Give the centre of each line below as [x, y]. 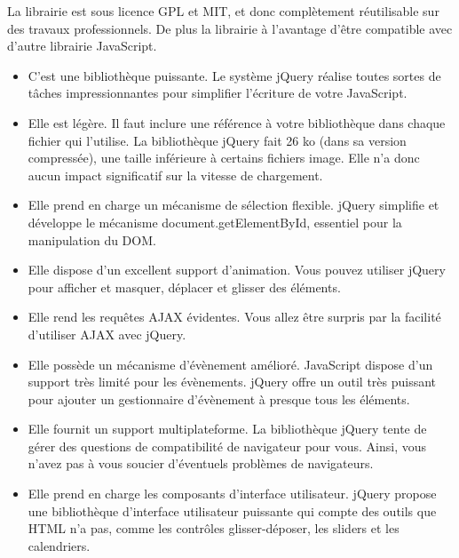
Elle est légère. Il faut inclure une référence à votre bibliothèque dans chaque [237, 122]
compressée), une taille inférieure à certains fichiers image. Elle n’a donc [224, 158]
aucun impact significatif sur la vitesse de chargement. [175, 175]
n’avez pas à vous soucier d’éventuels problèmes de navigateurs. [201, 463]
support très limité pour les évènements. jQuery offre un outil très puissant [232, 382]
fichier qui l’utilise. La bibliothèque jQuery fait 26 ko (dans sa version [217, 140]
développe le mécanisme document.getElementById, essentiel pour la [215, 222]
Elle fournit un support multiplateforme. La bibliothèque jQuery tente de [227, 429]
